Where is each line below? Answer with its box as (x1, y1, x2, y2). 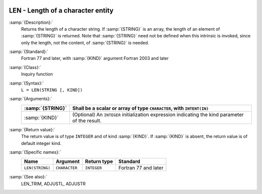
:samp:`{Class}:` (9, 64, 41, 70)
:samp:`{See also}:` (9, 174, 48, 180)
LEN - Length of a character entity (9, 6, 114, 15)
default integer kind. (21, 140, 62, 146)
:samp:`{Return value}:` (9, 126, 56, 132)
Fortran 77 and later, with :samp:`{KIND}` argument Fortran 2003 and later (21, 55, 169, 61)
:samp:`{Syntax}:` (9, 80, 44, 86)
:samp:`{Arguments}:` (9, 96, 52, 102)
